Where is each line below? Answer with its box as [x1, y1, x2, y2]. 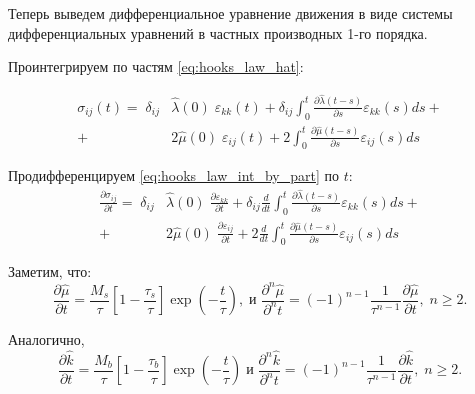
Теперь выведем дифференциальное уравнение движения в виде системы [8, 3, 453, 23]
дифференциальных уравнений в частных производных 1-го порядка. [8, 22, 428, 43]
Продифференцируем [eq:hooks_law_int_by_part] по [8, 165, 340, 186]
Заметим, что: [8, 261, 92, 282]
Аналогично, [8, 329, 85, 350]
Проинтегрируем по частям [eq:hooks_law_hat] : [8, 56, 304, 77]
